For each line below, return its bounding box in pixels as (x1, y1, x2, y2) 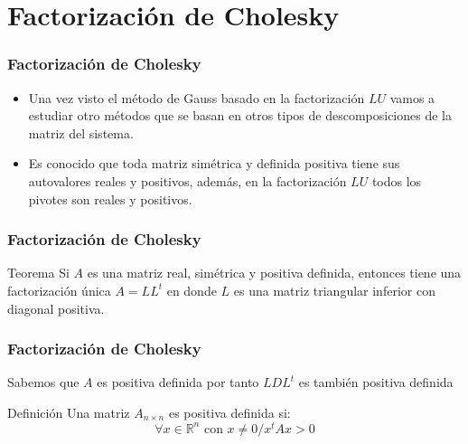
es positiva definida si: (168, 402, 291, 421)
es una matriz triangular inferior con (233, 280, 435, 299)
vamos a (389, 88, 435, 107)
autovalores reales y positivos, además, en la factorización (28, 171, 347, 190)
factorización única (7, 280, 111, 299)
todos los (371, 171, 422, 190)
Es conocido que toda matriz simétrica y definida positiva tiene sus (28, 154, 400, 173)
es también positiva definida (298, 373, 454, 392)
